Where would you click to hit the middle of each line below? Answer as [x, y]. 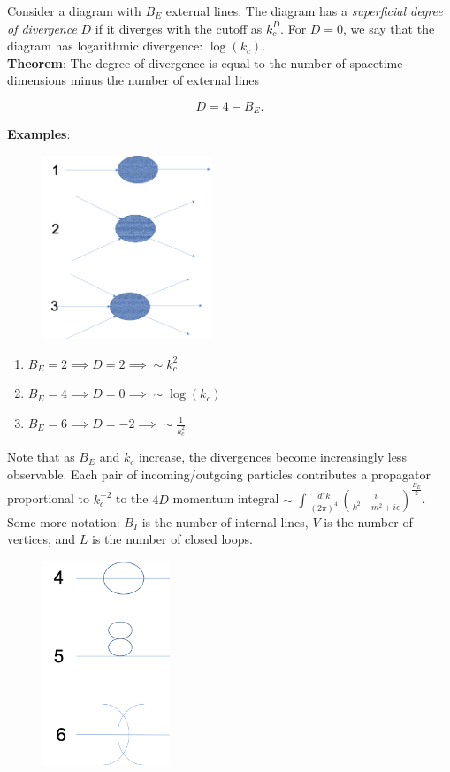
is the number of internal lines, [225, 521]
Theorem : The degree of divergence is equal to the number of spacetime [205, 62]
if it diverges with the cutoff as [179, 28]
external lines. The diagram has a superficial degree [304, 11]
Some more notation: [64, 521]
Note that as [41, 457]
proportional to [49, 498]
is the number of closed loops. [172, 539]
